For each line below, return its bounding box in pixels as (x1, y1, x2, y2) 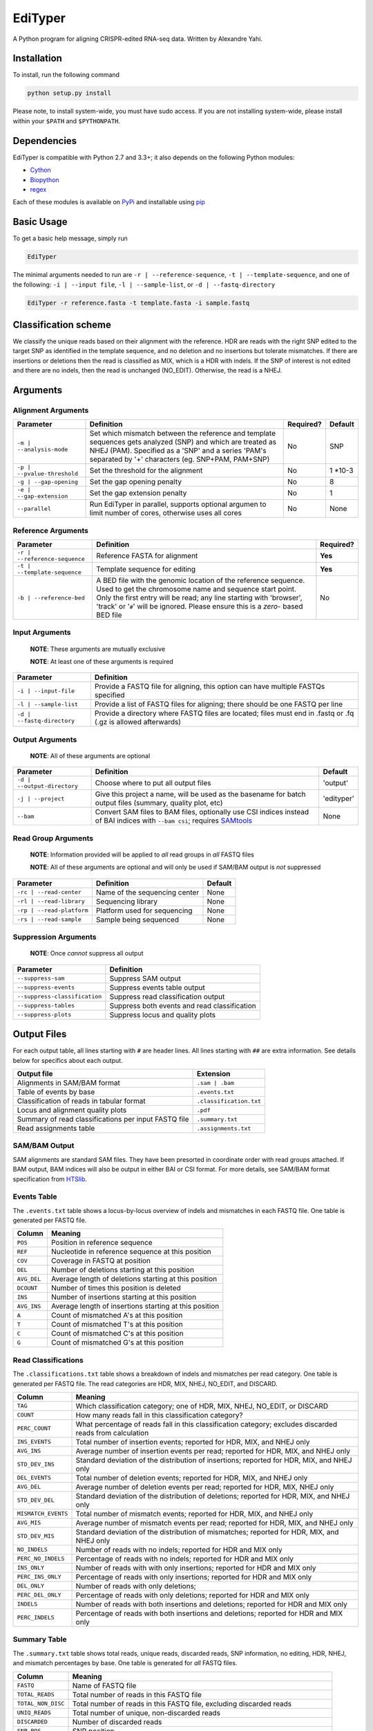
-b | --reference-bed (17, 594, 86, 602)
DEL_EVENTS (17, 1474, 52, 1482)
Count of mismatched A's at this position (50, 1311, 183, 1320)
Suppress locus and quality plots (109, 1010, 216, 1019)
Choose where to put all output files (95, 778, 211, 788)
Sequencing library (95, 897, 158, 906)
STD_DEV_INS (17, 1461, 55, 1468)
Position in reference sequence (50, 1238, 153, 1248)
